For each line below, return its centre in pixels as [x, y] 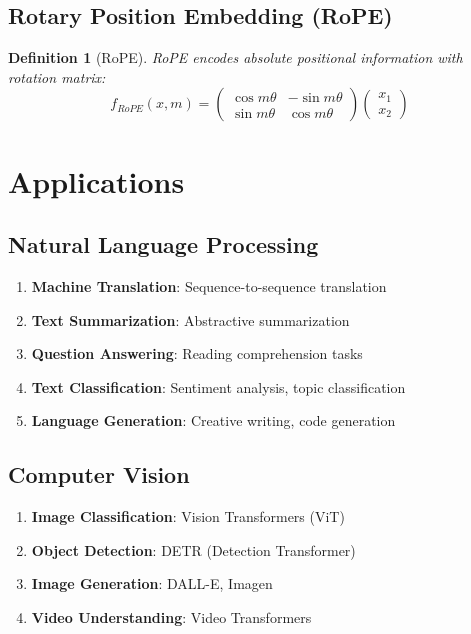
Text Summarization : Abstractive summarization [190, 319]
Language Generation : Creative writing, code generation [213, 420]
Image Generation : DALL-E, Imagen [152, 583]
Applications [96, 180]
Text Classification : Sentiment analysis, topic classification [218, 386]
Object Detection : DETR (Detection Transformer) [193, 549]
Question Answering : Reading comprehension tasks [197, 353]
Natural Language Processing [163, 244]
